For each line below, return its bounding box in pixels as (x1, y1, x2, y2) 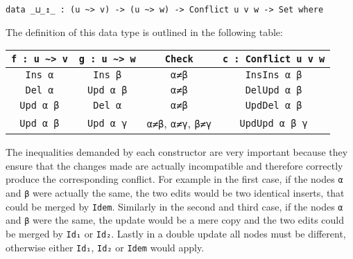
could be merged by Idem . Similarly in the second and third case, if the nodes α (6, 199, 343, 213)
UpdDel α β (245, 100, 302, 111)
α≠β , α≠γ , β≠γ (146, 115, 212, 132)
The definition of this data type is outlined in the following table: (6, 24, 283, 39)
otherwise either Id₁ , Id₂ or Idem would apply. (6, 240, 205, 254)
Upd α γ (87, 117, 128, 129)
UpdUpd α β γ (239, 117, 308, 129)
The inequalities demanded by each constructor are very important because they (6, 145, 348, 159)
